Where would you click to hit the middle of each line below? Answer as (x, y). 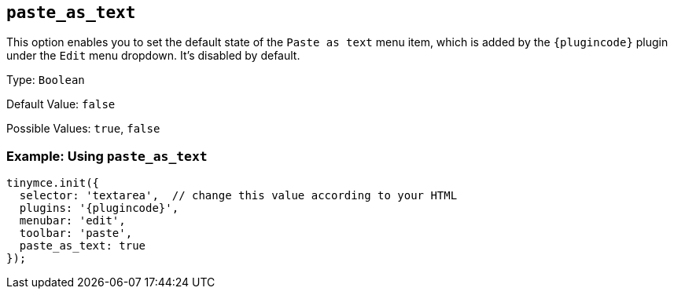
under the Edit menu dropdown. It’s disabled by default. (153, 56)
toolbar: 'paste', (76, 233)
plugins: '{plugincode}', (99, 208)
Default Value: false (61, 104)
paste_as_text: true (83, 246)
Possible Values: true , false (83, 129)
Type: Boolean (46, 80)
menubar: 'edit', (72, 221)
